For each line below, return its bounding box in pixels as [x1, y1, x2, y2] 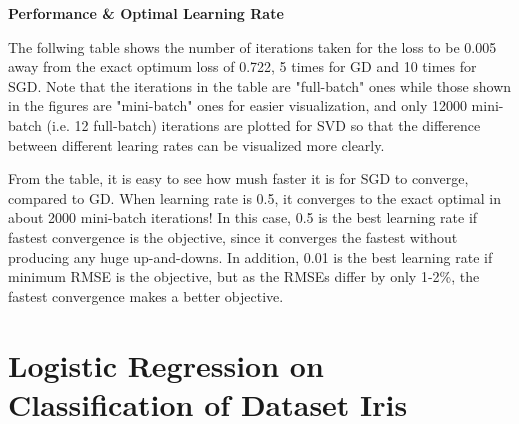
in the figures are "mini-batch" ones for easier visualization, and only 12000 [8, 95, 467, 116]
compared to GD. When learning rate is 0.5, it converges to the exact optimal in [8, 187, 501, 208]
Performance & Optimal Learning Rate [8, 3, 284, 23]
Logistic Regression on [8, 344, 324, 385]
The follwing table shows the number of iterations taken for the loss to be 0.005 [8, 36, 497, 57]
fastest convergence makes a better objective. [8, 285, 284, 306]
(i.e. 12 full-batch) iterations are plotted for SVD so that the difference [46, 114, 481, 135]
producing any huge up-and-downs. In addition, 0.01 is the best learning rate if [8, 246, 493, 267]
